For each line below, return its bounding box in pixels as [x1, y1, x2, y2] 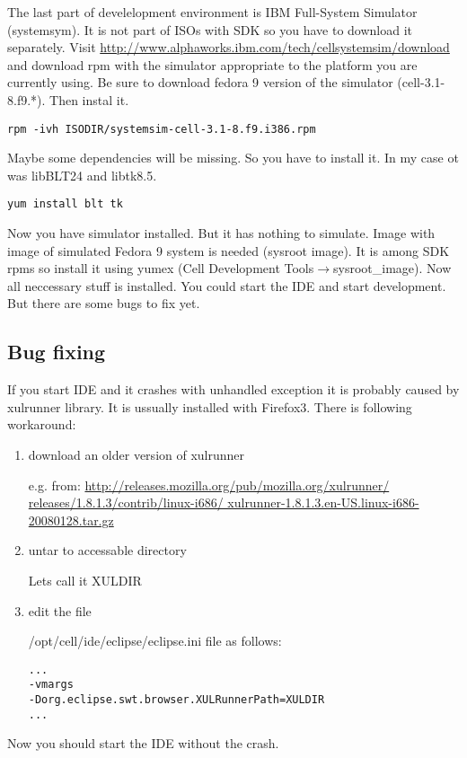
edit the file [28, 601, 92, 620]
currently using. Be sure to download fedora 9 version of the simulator [7, 73, 393, 92]
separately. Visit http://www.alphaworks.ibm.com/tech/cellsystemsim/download [7, 38, 450, 57]
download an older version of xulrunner [28, 445, 245, 464]
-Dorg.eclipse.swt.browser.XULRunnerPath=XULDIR [28, 693, 325, 707]
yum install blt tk [7, 198, 123, 211]
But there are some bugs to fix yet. [7, 294, 200, 313]
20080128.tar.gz [28, 510, 114, 529]
